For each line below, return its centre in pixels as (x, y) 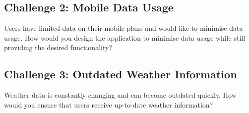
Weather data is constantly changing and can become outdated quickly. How (120, 95)
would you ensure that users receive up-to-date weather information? (109, 104)
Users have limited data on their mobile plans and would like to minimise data (124, 28)
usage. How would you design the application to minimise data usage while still (125, 37)
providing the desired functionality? (58, 47)
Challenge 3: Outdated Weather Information (121, 74)
